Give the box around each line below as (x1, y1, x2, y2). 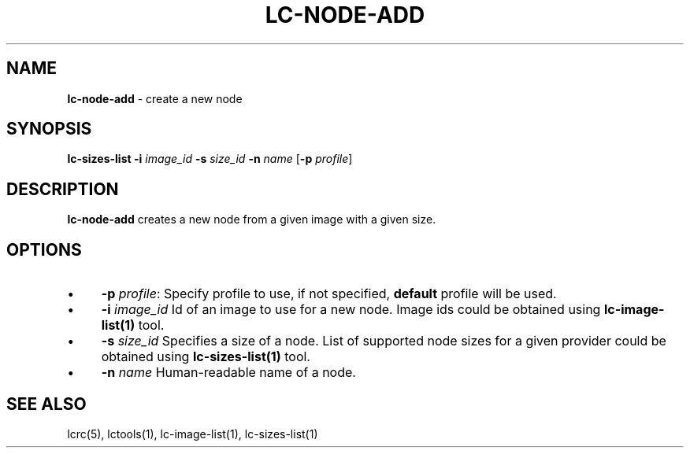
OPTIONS (6, 239, 82, 260)
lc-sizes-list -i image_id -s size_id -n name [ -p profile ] (67, 152, 353, 166)
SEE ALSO (6, 393, 87, 414)
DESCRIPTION (6, 179, 119, 199)
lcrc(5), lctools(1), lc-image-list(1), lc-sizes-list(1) (67, 426, 318, 441)
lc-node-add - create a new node (67, 91, 243, 105)
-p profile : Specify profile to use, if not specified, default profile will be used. (101, 286, 557, 302)
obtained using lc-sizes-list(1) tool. (101, 349, 310, 365)
